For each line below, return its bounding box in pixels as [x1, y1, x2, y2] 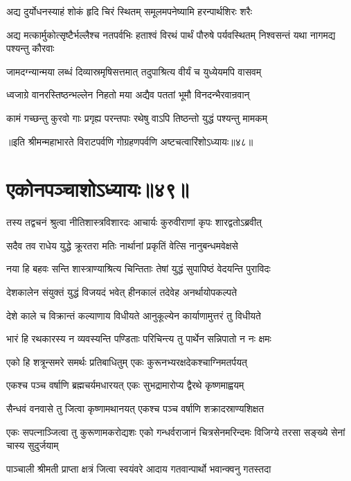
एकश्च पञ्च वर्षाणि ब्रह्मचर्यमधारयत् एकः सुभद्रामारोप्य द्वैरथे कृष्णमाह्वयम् [6, 378, 244, 392]
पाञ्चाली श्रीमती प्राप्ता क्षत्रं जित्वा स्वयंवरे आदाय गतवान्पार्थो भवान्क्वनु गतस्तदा [6, 461, 271, 475]
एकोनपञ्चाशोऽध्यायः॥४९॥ [6, 175, 189, 203]
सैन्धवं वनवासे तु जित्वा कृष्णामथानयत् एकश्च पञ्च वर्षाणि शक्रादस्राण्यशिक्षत [6, 401, 264, 416]
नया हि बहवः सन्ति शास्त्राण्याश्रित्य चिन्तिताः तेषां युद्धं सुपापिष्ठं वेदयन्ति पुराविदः [6, 261, 271, 276]
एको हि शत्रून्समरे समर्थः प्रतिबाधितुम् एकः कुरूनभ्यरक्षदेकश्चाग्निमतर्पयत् [6, 354, 247, 369]
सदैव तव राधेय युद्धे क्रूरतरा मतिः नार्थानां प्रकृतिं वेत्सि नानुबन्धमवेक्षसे [6, 238, 238, 252]
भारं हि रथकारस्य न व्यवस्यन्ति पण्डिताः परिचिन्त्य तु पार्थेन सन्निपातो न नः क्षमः [6, 331, 271, 346]
